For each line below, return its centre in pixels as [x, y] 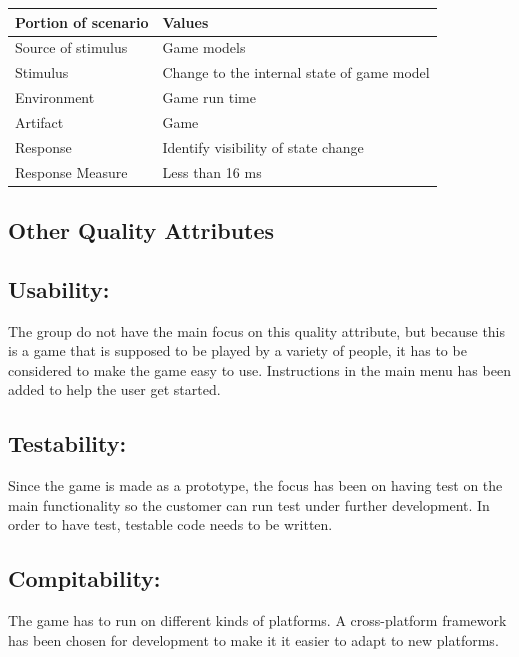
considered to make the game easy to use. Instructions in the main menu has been [259, 369]
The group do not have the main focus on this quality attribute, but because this [257, 330]
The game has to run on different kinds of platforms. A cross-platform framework [257, 620]
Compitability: [84, 578]
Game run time [209, 97]
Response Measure [71, 171]
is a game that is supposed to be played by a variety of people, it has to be [237, 350]
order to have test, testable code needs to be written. [170, 524]
